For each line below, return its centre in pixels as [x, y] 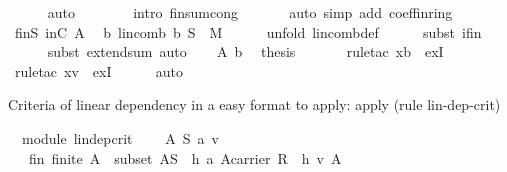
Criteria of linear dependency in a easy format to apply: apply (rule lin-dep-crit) [254, 104]
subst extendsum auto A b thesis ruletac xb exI [245, 51]
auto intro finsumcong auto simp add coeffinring [250, 12]
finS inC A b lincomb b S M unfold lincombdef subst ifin [248, 31]
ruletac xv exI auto [99, 70]
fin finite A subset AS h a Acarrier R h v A [185, 157]
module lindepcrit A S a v [120, 137]
